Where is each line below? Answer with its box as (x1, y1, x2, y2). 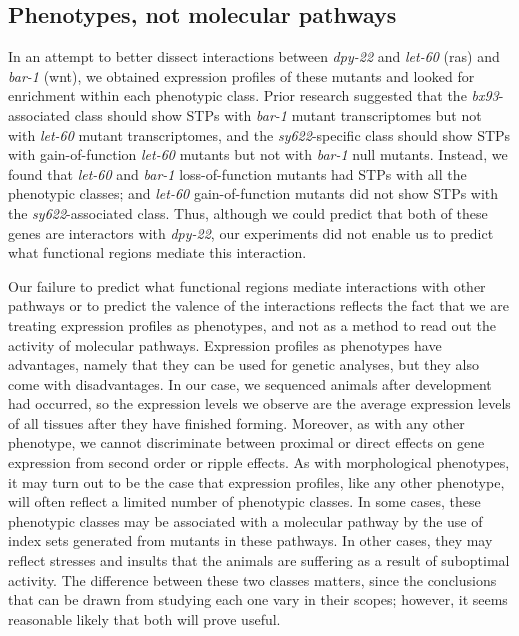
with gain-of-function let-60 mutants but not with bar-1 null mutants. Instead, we (8, 144, 508, 165)
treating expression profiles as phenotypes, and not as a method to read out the (8, 314, 496, 335)
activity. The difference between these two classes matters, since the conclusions (8, 569, 497, 590)
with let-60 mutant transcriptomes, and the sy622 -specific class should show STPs (8, 124, 511, 145)
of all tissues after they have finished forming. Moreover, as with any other (8, 412, 465, 433)
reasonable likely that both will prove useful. (8, 608, 281, 629)
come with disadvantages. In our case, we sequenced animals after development (8, 373, 492, 394)
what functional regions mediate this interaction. (8, 242, 307, 263)
